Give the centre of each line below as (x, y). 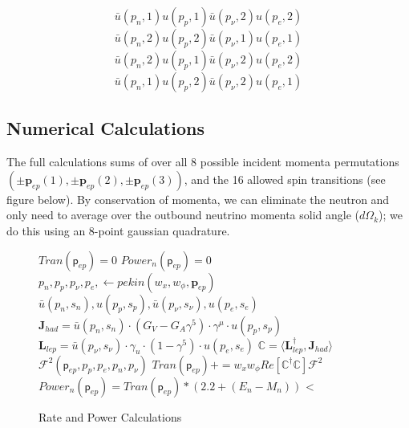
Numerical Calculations (105, 128)
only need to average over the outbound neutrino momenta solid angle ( (183, 215)
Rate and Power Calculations (110, 416)
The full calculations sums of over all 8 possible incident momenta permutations (203, 162)
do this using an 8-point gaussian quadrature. (118, 230)
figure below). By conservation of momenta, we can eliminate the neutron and (198, 199)
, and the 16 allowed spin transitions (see (285, 179)
